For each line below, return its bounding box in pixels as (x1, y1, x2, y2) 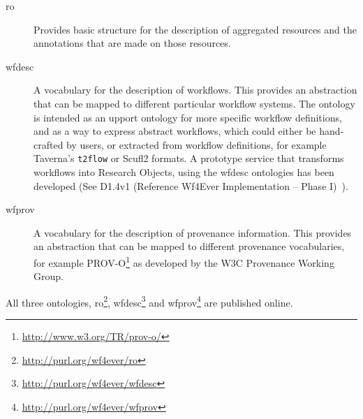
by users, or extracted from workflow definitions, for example (66, 137, 327, 152)
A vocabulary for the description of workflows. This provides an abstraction (34, 82, 357, 97)
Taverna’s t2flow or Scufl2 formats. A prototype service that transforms (34, 151, 344, 166)
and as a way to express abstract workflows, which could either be (34, 124, 316, 138)
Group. (34, 269, 64, 284)
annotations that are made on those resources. (34, 36, 231, 50)
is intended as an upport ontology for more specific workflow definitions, (34, 110, 342, 124)
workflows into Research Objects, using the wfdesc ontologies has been (34, 165, 334, 179)
